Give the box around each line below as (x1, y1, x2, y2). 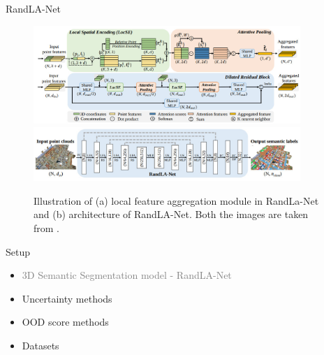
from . (34, 220, 60, 235)
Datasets (22, 338, 59, 352)
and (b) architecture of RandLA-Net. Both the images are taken (34, 207, 309, 222)
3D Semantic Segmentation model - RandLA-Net (22, 268, 232, 282)
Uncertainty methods (22, 291, 112, 305)
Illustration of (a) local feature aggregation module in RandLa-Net (34, 193, 319, 208)
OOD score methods (22, 314, 109, 329)
